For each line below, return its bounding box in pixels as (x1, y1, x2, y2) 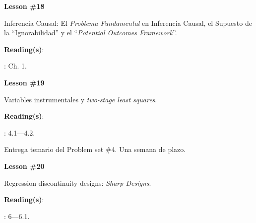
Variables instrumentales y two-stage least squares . (4, 94, 157, 104)
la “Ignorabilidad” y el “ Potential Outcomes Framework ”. (4, 27, 177, 38)
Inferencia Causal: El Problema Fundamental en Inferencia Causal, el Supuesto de (4, 17, 252, 28)
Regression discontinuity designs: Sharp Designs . (4, 177, 151, 188)
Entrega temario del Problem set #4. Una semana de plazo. (4, 144, 186, 154)
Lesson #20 (4, 160, 45, 171)
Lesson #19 (4, 77, 45, 87)
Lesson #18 (4, 1, 45, 11)
